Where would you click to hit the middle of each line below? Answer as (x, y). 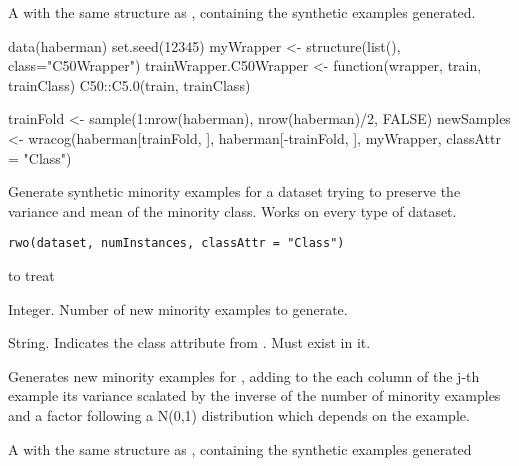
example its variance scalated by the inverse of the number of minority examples (254, 395)
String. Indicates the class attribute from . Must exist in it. (189, 342)
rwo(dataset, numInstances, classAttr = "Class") (176, 243)
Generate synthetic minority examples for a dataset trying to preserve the (234, 191)
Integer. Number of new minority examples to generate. (178, 308)
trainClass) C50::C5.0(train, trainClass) (129, 84)
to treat (31, 275)
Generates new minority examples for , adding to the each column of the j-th (244, 375)
